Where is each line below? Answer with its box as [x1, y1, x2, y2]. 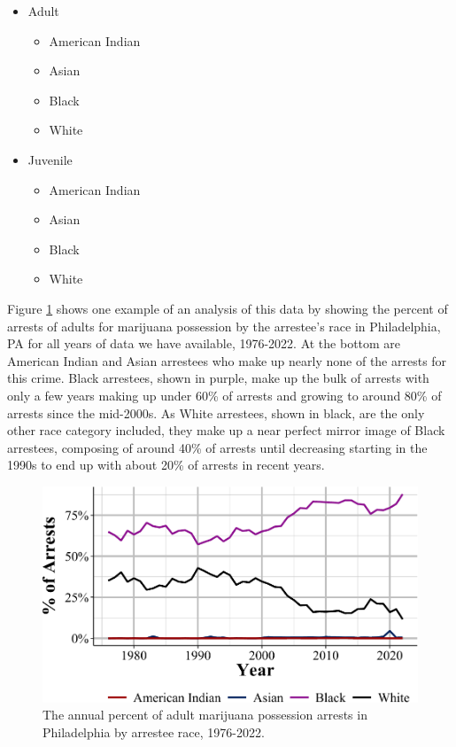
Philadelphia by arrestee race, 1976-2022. [43, 723, 265, 742]
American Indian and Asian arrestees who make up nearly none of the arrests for [7, 351, 447, 370]
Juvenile [27, 150, 73, 168]
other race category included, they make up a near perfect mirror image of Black [7, 421, 445, 440]
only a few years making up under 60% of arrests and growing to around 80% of [7, 385, 442, 404]
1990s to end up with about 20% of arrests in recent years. [7, 455, 325, 474]
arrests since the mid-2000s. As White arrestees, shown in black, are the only [7, 403, 425, 422]
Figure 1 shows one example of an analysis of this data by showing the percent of [7, 299, 448, 317]
